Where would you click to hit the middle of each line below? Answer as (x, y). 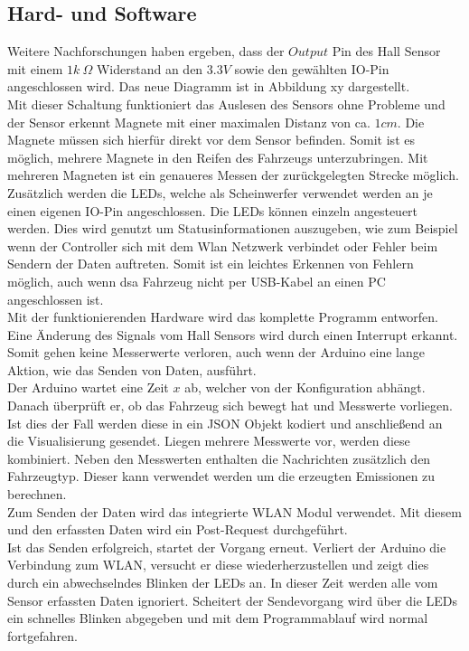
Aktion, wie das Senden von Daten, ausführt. (132, 369)
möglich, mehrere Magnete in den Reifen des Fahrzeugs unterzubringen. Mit (218, 157)
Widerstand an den (150, 68)
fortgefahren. (42, 635)
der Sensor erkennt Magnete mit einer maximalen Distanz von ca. (189, 122)
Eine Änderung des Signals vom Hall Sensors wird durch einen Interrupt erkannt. (233, 334)
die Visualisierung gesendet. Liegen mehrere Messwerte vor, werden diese (209, 441)
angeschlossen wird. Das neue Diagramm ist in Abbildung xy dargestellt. (209, 86)
